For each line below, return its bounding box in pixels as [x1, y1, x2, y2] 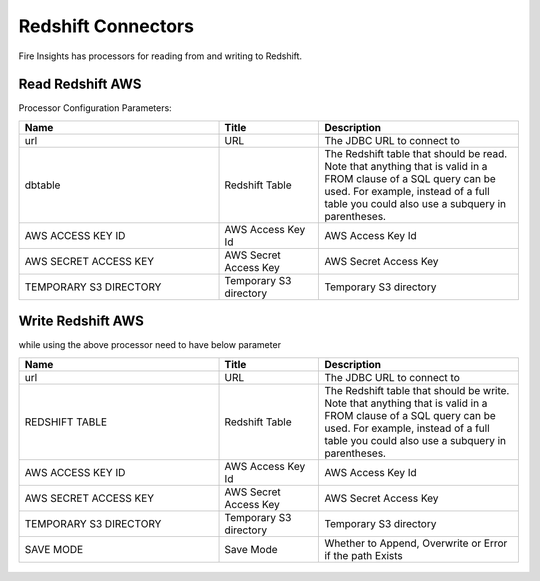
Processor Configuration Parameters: [18, 102, 172, 114]
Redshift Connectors [18, 15, 195, 37]
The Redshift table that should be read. [324, 146, 508, 160]
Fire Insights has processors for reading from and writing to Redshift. [18, 50, 303, 62]
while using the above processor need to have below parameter [18, 339, 282, 351]
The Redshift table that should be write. [324, 383, 510, 397]
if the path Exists [324, 548, 404, 562]
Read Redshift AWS [18, 76, 142, 93]
